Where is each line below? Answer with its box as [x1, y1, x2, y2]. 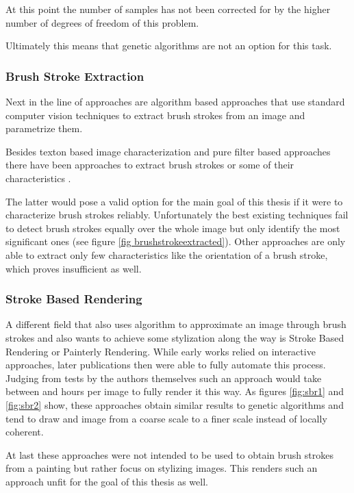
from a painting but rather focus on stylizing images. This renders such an [5, 461, 318, 475]
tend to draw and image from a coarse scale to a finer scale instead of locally [5, 411, 327, 425]
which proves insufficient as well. [5, 261, 142, 275]
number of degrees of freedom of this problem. [5, 15, 199, 29]
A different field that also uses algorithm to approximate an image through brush [5, 317, 346, 331]
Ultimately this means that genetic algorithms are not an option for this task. [5, 38, 332, 53]
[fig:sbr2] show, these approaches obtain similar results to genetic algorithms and [5, 397, 344, 412]
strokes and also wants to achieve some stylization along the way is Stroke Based [5, 330, 344, 344]
